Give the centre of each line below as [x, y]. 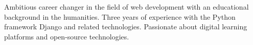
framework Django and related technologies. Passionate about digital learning [126, 27]
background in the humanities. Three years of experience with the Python [120, 16]
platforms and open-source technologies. [67, 36]
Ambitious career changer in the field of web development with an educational [126, 7]
